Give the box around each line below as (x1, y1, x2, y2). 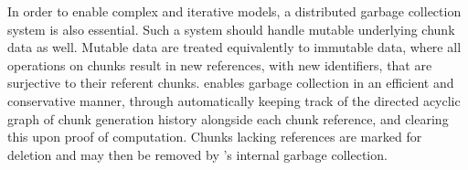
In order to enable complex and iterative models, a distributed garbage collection (7, 2, 462, 20)
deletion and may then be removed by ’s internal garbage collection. (7, 144, 388, 164)
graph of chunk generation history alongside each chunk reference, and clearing (7, 109, 449, 128)
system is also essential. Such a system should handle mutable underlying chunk (7, 19, 455, 38)
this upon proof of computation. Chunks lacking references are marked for (7, 127, 422, 146)
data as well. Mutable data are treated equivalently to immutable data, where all (7, 37, 462, 57)
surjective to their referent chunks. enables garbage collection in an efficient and (7, 73, 454, 92)
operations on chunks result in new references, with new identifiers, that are (7, 55, 432, 74)
